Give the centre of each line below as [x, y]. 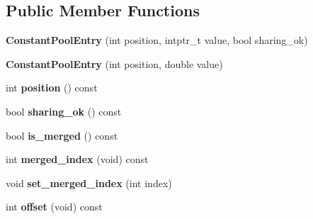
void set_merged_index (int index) [89, 182]
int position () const [52, 88]
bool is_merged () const [62, 135]
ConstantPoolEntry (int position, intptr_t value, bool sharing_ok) [157, 40]
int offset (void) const [54, 207]
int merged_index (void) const [77, 159]
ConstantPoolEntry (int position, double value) [114, 63]
